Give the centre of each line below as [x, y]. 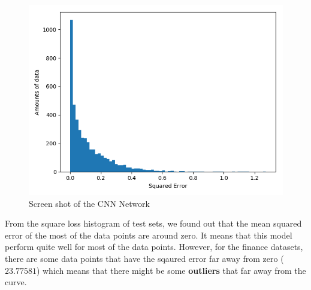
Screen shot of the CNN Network [89, 203]
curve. [16, 282]
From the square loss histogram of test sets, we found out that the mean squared [153, 223]
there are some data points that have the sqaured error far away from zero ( [144, 258]
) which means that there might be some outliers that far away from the [171, 270]
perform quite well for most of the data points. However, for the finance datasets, [154, 247]
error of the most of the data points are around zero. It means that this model [149, 235]
